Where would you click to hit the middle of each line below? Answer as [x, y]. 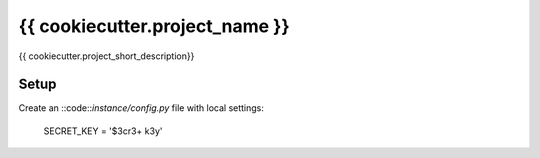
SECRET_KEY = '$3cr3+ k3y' [103, 131]
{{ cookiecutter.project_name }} [154, 26]
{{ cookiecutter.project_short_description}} [106, 56]
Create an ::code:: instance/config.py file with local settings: [141, 108]
